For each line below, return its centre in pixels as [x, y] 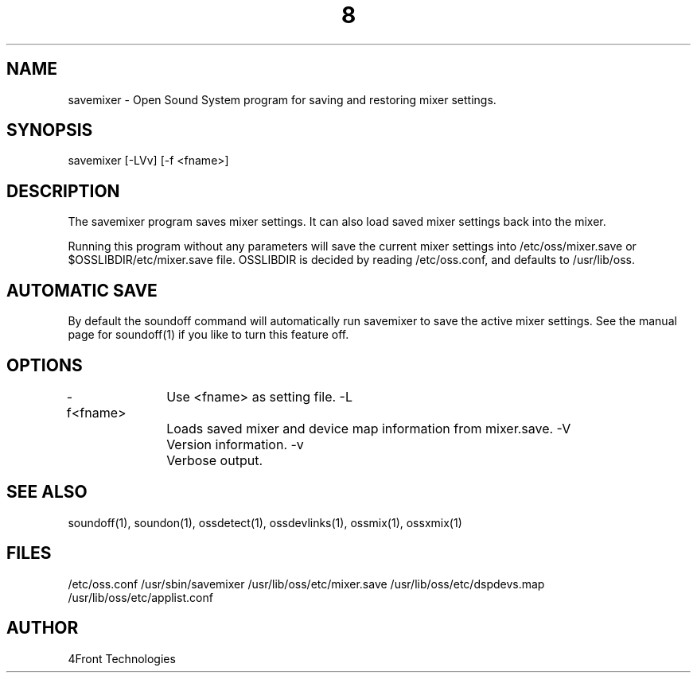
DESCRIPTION [63, 191]
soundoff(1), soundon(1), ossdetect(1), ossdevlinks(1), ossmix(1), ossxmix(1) [265, 522]
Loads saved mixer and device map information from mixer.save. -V [369, 428]
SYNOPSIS [50, 130]
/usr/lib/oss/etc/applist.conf [140, 597]
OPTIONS [45, 365]
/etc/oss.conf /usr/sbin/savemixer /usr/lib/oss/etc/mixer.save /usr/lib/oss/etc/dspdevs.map [306, 584]
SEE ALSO [47, 492]
